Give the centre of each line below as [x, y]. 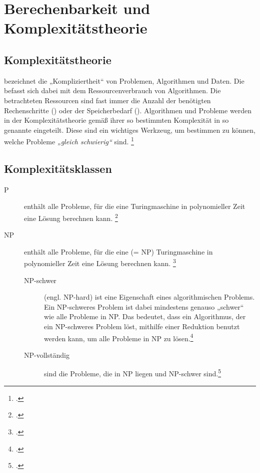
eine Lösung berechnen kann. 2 [71, 217]
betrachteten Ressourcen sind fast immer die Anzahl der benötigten [107, 100]
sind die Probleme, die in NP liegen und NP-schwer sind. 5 [133, 373]
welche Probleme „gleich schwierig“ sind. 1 [69, 141]
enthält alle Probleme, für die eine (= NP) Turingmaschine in [118, 251]
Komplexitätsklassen [58, 168]
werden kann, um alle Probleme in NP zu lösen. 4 [119, 337]
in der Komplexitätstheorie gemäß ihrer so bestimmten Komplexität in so [116, 120]
